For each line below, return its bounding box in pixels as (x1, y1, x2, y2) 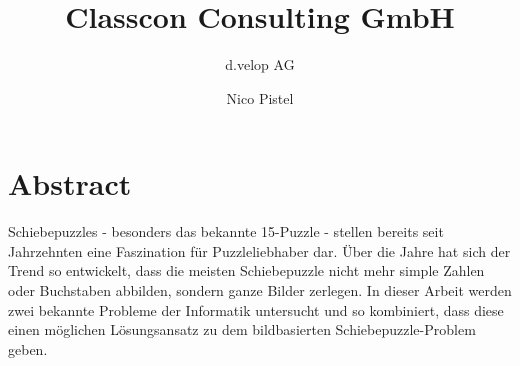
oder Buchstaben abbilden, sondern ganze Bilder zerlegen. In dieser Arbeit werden (8, 280, 512, 301)
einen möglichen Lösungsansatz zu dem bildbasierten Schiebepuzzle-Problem (8, 319, 476, 340)
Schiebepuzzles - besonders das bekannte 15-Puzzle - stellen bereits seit (8, 221, 444, 242)
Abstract (8, 163, 132, 204)
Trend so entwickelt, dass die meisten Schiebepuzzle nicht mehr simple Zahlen (8, 260, 485, 281)
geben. (8, 338, 48, 359)
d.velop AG (225, 54, 295, 75)
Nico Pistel (226, 87, 294, 108)
